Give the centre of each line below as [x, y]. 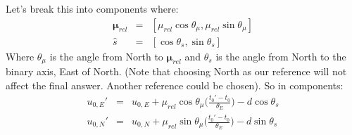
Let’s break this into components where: [92, 8]
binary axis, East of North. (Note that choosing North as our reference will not [176, 71]
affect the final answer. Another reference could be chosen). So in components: [175, 85]
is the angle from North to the [281, 56]
